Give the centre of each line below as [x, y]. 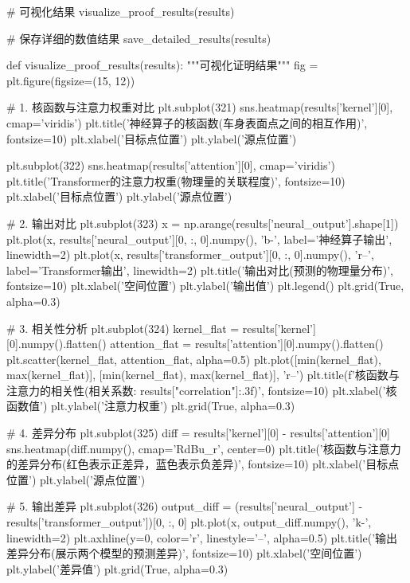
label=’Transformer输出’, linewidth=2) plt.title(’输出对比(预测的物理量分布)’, [200, 270]
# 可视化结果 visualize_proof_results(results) [121, 11]
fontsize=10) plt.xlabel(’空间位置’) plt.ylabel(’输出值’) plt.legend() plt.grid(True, [205, 286]
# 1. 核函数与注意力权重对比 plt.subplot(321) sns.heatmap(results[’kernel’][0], [200, 107]
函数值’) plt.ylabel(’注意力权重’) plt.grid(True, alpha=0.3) [151, 406]
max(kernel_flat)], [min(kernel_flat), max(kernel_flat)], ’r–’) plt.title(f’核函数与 [203, 375]
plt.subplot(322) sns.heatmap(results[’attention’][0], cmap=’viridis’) [171, 165]
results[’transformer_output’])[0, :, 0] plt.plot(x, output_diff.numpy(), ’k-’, [189, 522]
